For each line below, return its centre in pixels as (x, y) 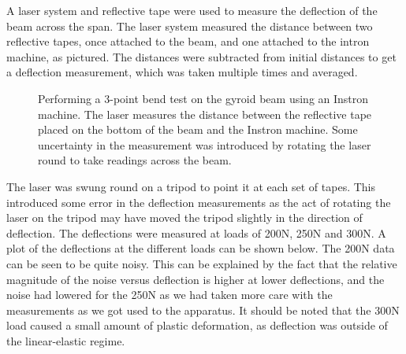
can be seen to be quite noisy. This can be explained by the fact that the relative (202, 263)
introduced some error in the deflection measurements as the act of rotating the (199, 202)
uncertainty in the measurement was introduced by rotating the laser (205, 144)
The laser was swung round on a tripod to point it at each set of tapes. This (191, 186)
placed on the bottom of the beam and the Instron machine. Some (198, 129)
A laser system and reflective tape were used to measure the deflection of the (192, 10)
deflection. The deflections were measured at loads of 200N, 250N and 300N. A (196, 232)
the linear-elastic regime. (66, 340)
